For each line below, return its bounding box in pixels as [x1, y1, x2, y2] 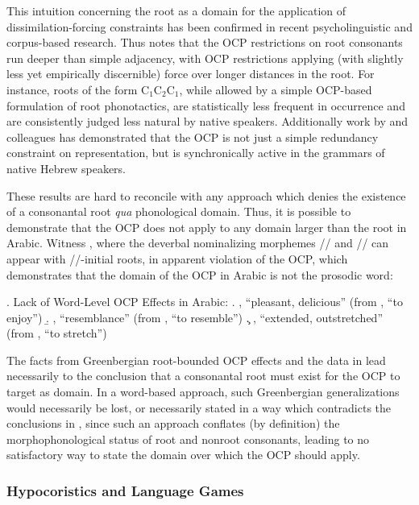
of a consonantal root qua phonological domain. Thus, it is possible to [6, 203, 351, 220]
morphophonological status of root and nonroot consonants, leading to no [6, 430, 370, 447]
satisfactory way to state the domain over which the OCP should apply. [6, 446, 360, 463]
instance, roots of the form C [6, 81, 150, 97]
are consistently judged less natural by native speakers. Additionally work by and [6, 113, 409, 130]
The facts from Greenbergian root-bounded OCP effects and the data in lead [6, 351, 386, 368]
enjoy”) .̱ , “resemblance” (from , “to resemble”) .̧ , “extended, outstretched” [6, 308, 383, 325]
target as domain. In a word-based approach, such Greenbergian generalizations [6, 383, 400, 400]
